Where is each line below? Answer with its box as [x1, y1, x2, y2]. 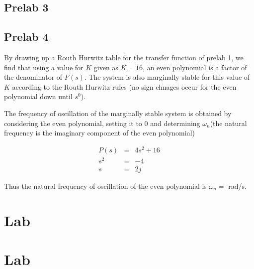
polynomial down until [4, 91, 73, 102]
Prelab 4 [4, 29, 49, 44]
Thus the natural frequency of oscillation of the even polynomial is [4, 180, 207, 191]
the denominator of [4, 72, 63, 82]
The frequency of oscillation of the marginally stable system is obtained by [4, 108, 232, 118]
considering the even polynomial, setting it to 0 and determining [4, 118, 200, 128]
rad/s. [228, 180, 247, 191]
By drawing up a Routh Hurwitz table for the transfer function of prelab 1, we [4, 52, 244, 62]
